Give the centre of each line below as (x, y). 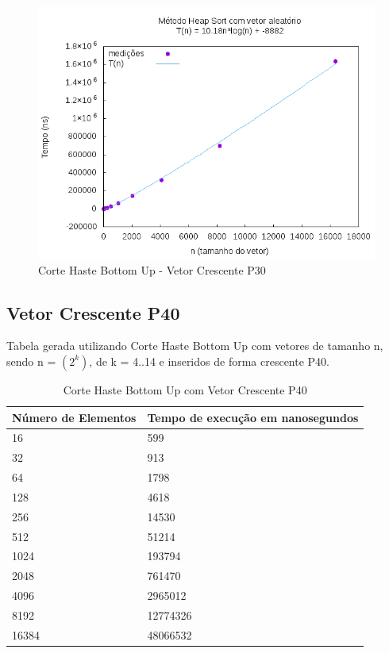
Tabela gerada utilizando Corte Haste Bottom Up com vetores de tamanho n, (195, 346)
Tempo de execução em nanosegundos (253, 417)
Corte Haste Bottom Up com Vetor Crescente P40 (185, 389)
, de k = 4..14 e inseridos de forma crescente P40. (209, 361)
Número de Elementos (74, 417)
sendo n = (31, 361)
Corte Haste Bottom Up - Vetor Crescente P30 (152, 269)
